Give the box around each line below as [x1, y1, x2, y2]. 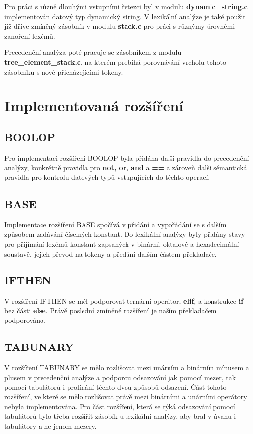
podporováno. [4, 315, 45, 325]
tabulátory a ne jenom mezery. [4, 420, 97, 431]
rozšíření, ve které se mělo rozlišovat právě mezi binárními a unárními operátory [4, 391, 247, 402]
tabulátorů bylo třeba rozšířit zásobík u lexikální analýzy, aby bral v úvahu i [4, 411, 236, 421]
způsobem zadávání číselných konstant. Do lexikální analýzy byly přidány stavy [4, 229, 245, 239]
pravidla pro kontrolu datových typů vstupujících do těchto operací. [4, 172, 210, 182]
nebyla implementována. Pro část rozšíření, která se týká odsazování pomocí [4, 401, 235, 411]
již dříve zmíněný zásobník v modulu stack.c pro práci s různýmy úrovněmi [4, 21, 235, 31]
